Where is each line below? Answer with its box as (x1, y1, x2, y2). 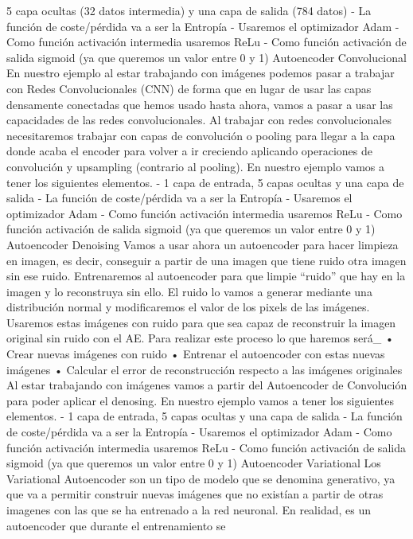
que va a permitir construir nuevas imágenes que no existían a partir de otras (6, 486, 384, 502)
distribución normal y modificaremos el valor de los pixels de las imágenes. (6, 299, 370, 315)
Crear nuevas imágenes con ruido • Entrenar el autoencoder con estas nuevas (6, 346, 385, 362)
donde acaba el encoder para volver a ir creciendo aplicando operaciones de (6, 143, 372, 159)
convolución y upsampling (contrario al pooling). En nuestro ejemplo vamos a (6, 158, 385, 174)
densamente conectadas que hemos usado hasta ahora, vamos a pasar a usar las (6, 96, 393, 112)
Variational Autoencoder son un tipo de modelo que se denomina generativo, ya (6, 470, 395, 486)
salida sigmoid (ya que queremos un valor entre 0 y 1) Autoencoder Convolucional (6, 49, 407, 65)
